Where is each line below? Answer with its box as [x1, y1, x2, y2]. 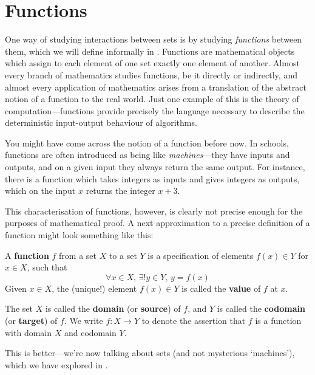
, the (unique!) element [52, 281, 137, 294]
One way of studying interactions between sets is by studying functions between [5, 33, 302, 46]
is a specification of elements [147, 249, 254, 261]
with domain [5, 326, 52, 339]
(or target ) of [5, 314, 58, 326]
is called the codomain [217, 302, 305, 315]
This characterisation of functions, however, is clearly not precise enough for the [5, 204, 303, 217]
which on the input [5, 184, 76, 197]
